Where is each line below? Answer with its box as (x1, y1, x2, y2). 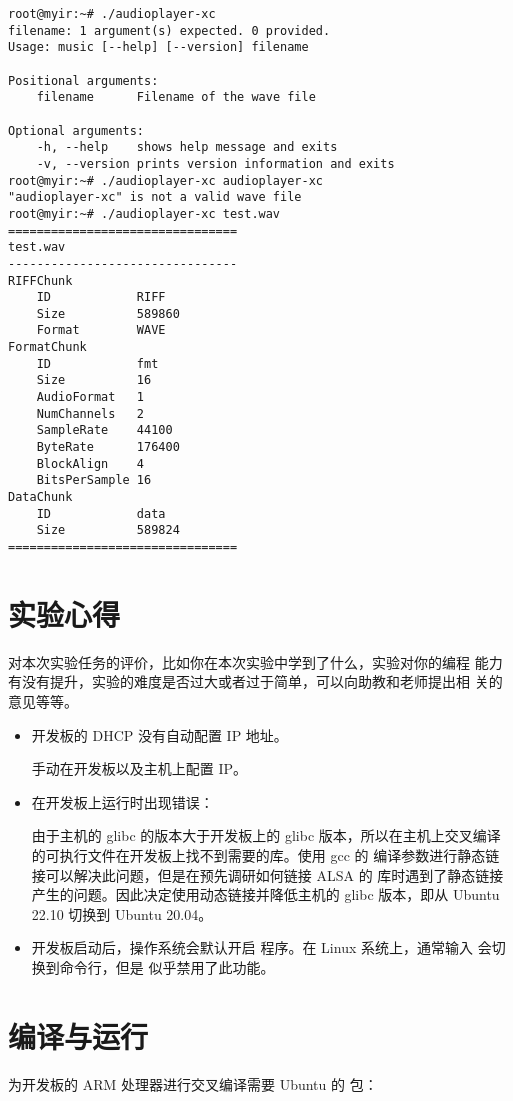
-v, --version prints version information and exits (36, 156, 395, 171)
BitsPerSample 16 (36, 473, 152, 488)
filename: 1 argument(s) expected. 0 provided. (8, 23, 331, 38)
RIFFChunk (8, 273, 73, 288)
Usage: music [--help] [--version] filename (8, 40, 309, 55)
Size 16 (36, 373, 152, 388)
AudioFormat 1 (36, 390, 145, 405)
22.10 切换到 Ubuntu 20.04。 (31, 903, 213, 924)
